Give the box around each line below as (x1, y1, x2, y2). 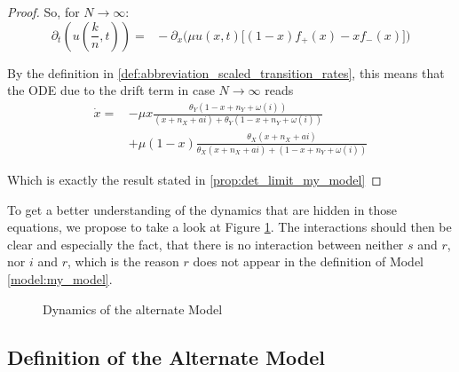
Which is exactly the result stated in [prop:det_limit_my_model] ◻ (7, 170, 382, 189)
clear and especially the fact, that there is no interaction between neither (7, 234, 404, 253)
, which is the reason (67, 252, 179, 271)
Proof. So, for (7, 3, 80, 20)
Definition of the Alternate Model (7, 343, 326, 370)
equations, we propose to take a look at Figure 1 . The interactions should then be (7, 218, 452, 236)
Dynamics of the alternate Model (43, 299, 223, 318)
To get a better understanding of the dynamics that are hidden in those (7, 200, 398, 218)
